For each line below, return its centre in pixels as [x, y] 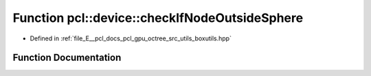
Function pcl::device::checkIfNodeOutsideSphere [158, 18]
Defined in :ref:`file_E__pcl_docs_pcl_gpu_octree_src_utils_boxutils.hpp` [131, 38]
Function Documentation [67, 58]
